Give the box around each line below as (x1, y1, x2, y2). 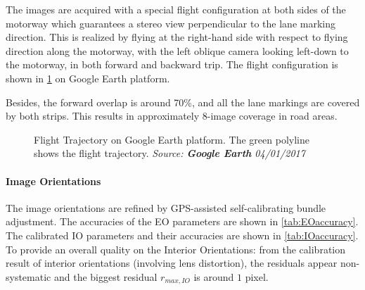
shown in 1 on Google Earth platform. (6, 70, 170, 85)
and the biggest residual (53, 269, 158, 284)
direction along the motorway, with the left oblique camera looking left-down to (6, 43, 349, 58)
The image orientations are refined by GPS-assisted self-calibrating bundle (6, 200, 326, 215)
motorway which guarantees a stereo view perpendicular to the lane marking (6, 15, 335, 30)
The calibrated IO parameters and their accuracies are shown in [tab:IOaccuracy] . (6, 227, 359, 242)
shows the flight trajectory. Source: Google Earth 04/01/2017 (34, 146, 305, 160)
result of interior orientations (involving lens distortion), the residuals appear (6, 256, 338, 270)
